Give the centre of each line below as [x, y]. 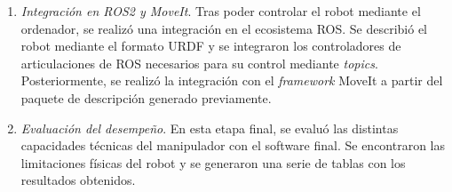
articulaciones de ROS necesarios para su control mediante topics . [199, 63]
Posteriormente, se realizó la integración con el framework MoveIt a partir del [232, 80]
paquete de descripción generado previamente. [146, 97]
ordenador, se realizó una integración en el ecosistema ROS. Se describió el [224, 28]
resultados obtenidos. [78, 180]
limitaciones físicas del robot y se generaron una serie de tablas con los [213, 162]
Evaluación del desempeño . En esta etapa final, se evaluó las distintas [210, 128]
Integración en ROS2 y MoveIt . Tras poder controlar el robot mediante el [221, 11]
